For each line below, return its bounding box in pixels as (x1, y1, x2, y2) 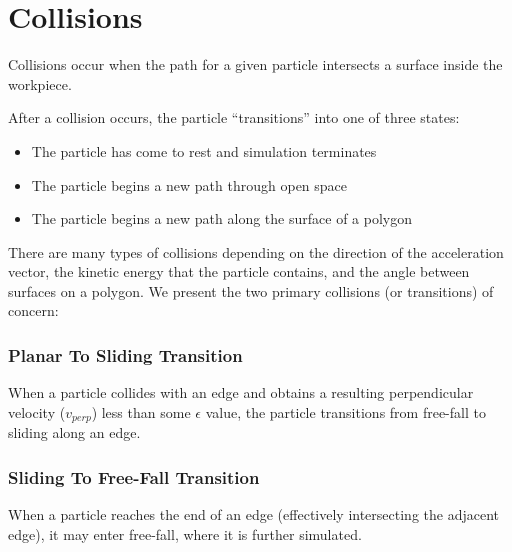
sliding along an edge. (8, 422, 141, 443)
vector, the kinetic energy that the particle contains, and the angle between (8, 261, 470, 282)
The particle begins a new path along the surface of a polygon (31, 208, 412, 229)
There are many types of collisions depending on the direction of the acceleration (8, 241, 504, 262)
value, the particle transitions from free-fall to (205, 401, 486, 422)
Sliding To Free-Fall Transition (8, 464, 260, 489)
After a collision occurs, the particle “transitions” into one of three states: (8, 107, 460, 128)
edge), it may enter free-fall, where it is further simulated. (8, 523, 362, 544)
